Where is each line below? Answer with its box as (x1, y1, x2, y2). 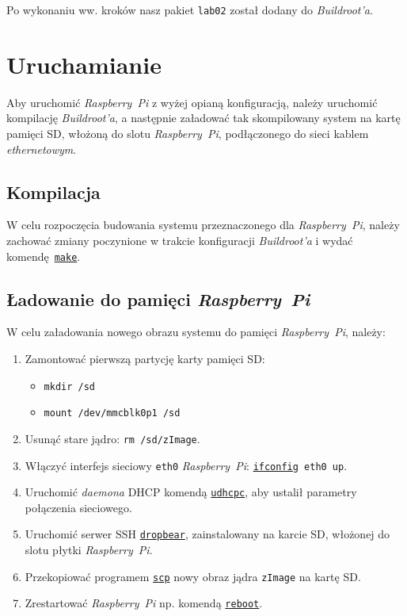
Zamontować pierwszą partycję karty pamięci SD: (25, 350, 265, 366)
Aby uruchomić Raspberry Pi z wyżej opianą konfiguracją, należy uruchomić (6, 94, 378, 110)
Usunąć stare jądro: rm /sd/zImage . (25, 430, 200, 446)
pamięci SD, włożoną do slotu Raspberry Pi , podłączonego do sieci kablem (6, 124, 369, 141)
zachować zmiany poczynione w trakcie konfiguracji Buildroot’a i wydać (6, 231, 353, 248)
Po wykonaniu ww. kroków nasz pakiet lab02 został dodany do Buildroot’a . (6, 2, 373, 17)
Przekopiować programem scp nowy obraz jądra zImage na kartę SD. (25, 568, 361, 584)
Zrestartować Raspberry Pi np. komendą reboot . (25, 595, 263, 611)
